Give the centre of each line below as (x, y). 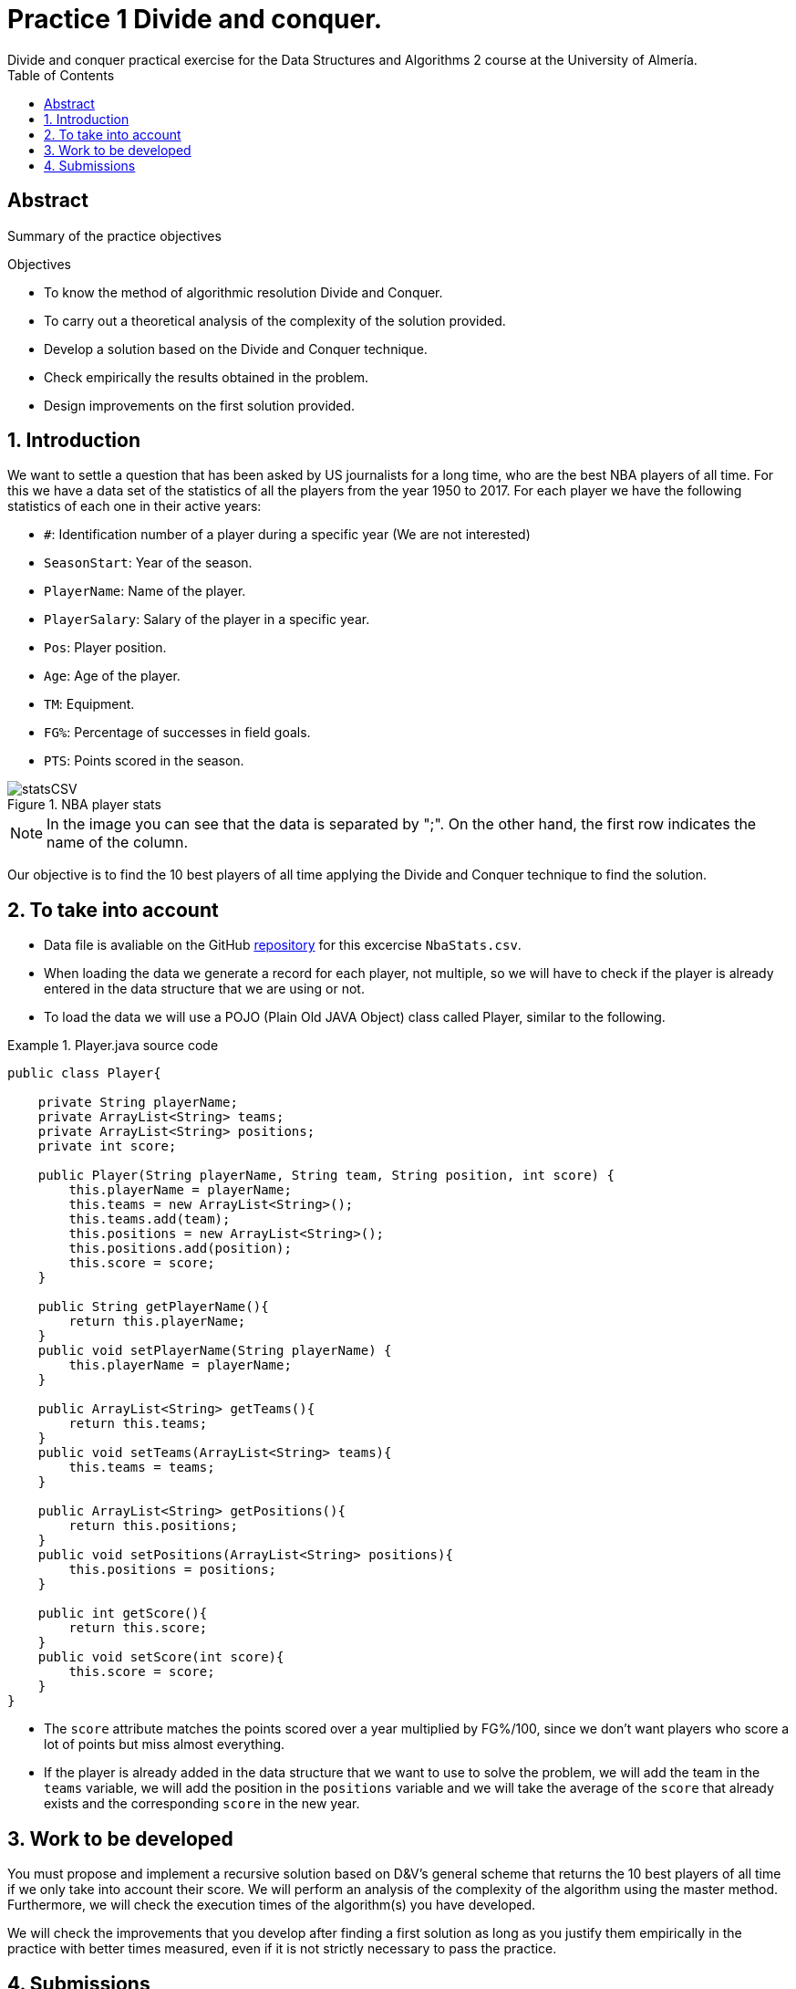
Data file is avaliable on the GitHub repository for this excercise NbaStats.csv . (283, 945)
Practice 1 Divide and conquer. (195, 19)
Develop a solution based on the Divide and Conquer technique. (236, 349)
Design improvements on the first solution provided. (200, 405)
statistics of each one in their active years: (134, 506)
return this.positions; (153, 1526)
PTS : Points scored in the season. (144, 761)
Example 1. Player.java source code (113, 1046)
